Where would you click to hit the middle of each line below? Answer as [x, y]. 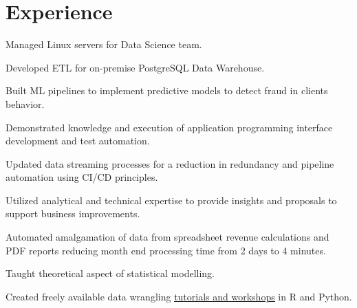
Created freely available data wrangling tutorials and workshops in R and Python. [179, 296]
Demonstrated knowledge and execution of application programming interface [169, 127]
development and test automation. [78, 141]
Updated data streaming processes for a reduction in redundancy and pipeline [170, 163]
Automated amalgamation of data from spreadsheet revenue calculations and [167, 237]
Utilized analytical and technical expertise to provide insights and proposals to [171, 200]
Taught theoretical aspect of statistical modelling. [110, 273]
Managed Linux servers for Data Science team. [104, 44]
